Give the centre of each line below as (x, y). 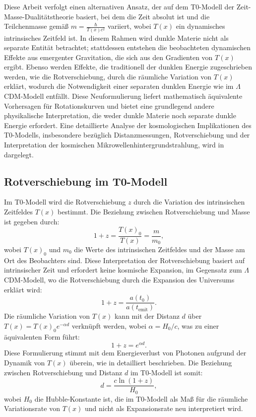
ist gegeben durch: (32, 221)
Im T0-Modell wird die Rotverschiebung (65, 202)
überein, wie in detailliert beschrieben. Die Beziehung (151, 362)
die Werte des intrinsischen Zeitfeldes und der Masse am (160, 249)
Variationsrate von (32, 408)
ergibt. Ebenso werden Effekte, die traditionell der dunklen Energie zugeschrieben (128, 67)
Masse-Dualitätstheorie (39, 16)
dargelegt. (19, 154)
